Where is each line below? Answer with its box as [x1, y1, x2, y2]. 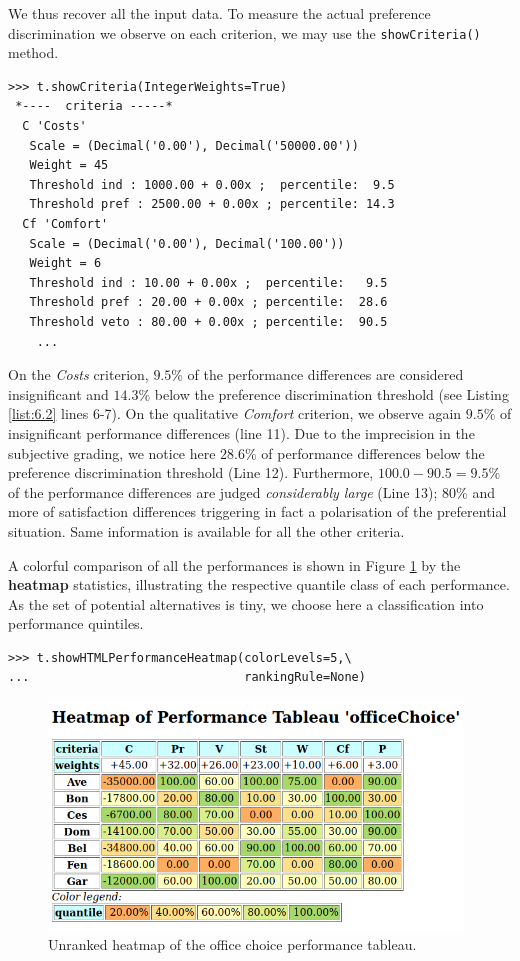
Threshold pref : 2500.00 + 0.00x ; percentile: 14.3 [29, 197, 395, 212]
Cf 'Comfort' [22, 217, 109, 231]
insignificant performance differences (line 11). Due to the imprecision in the [8, 422, 475, 443]
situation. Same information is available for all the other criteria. [8, 520, 405, 541]
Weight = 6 [29, 256, 102, 271]
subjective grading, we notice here [8, 442, 216, 463]
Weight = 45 [29, 158, 109, 173]
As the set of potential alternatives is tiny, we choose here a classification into [8, 593, 484, 614]
